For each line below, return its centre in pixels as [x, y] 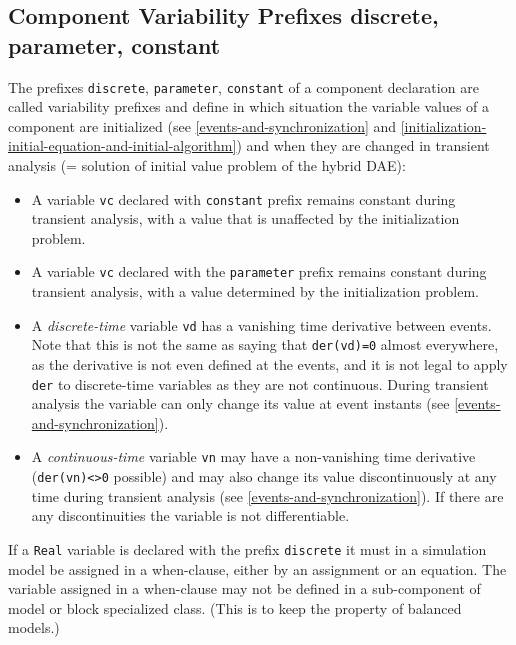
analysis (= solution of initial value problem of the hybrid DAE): [207, 165]
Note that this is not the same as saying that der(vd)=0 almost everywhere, [265, 344]
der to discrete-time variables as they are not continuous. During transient [260, 383]
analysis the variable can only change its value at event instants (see [240, 403]
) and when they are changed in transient [363, 145]
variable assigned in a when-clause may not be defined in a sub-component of [244, 588]
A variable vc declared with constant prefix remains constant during [243, 198]
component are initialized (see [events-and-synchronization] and [202, 125]
